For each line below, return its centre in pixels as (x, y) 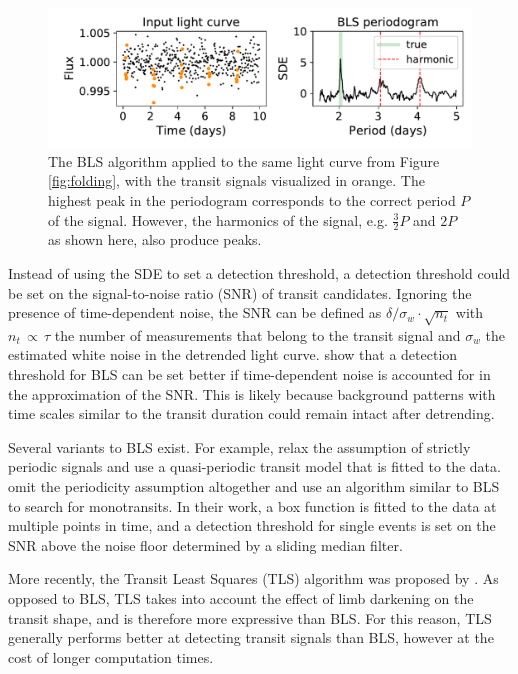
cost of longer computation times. (111, 656)
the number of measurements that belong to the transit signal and (257, 334)
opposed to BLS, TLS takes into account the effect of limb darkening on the (241, 598)
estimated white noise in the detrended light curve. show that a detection (233, 354)
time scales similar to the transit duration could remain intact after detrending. (251, 413)
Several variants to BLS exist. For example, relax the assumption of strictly (239, 446)
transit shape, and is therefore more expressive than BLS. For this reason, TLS (250, 617)
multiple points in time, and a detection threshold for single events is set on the (252, 525)
